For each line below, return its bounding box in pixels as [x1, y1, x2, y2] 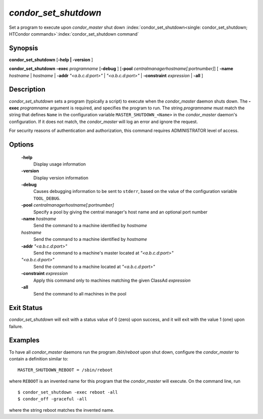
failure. [9, 323, 23, 329]
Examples [9, 336, 40, 344]
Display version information [33, 175, 89, 181]
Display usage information [33, 161, 86, 167]
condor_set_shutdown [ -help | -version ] [9, 57, 94, 63]
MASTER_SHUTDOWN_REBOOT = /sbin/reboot [18, 367, 113, 373]
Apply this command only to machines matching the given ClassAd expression [33, 277, 191, 283]
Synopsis [9, 44, 38, 52]
